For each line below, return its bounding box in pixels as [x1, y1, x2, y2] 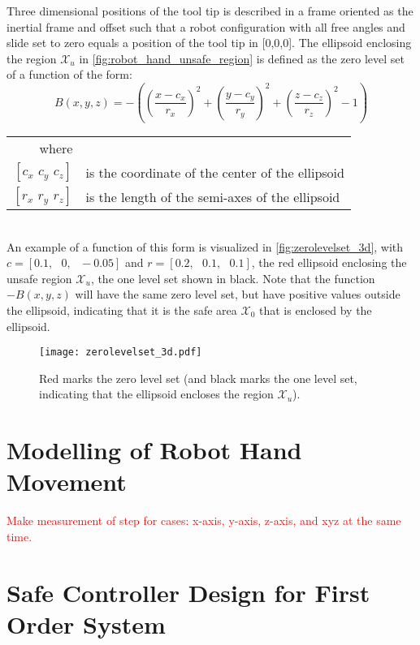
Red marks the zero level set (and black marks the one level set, [39, 369, 357, 386]
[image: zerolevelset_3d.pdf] [39, 346, 202, 359]
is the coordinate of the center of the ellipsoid [85, 162, 344, 182]
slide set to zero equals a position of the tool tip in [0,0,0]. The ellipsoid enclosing [6, 34, 412, 51]
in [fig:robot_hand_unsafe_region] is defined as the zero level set [79, 49, 405, 67]
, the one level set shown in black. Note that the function [90, 269, 375, 286]
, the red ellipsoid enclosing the [251, 254, 407, 271]
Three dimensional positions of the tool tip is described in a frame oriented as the [6, 2, 414, 19]
